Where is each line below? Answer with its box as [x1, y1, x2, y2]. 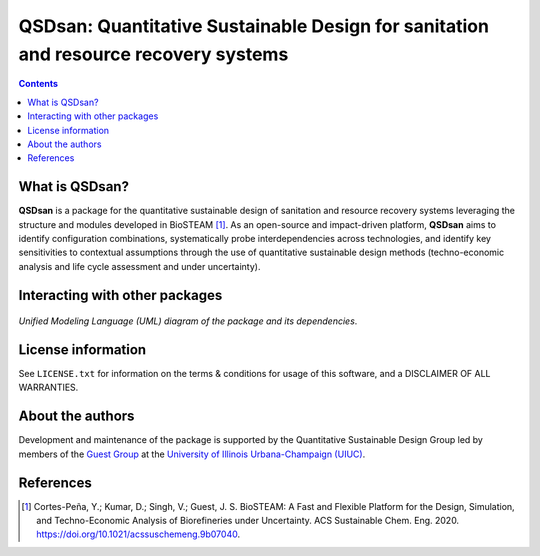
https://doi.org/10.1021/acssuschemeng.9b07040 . [36, 528, 240, 540]
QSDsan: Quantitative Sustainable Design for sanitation [18, 15, 490, 37]
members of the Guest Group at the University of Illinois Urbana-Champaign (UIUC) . [18, 448, 366, 460]
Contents [18, 78, 59, 90]
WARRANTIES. [18, 381, 79, 394]
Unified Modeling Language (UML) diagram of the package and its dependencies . [18, 315, 358, 327]
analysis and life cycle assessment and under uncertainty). [18, 260, 261, 272]
